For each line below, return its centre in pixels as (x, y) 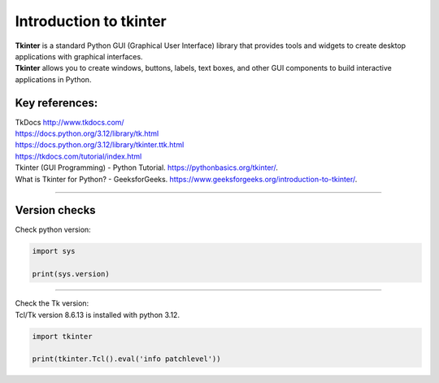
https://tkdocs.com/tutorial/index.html (78, 156)
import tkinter (62, 336)
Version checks (56, 210)
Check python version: (53, 230)
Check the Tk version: (52, 303)
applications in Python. (53, 79)
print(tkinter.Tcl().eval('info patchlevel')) (126, 359)
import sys (54, 251)
